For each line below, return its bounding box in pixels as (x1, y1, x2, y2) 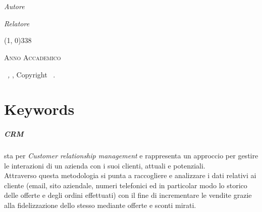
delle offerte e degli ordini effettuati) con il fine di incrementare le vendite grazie (4, 190, 252, 200)
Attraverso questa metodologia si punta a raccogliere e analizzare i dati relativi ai (4, 170, 256, 181)
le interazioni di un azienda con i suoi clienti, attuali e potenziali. (4, 160, 205, 171)
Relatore (4, 18, 30, 28)
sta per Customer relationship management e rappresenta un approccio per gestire (4, 150, 258, 161)
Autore (4, 1, 25, 12)
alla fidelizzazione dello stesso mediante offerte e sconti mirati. (4, 200, 196, 210)
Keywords (4, 99, 75, 119)
